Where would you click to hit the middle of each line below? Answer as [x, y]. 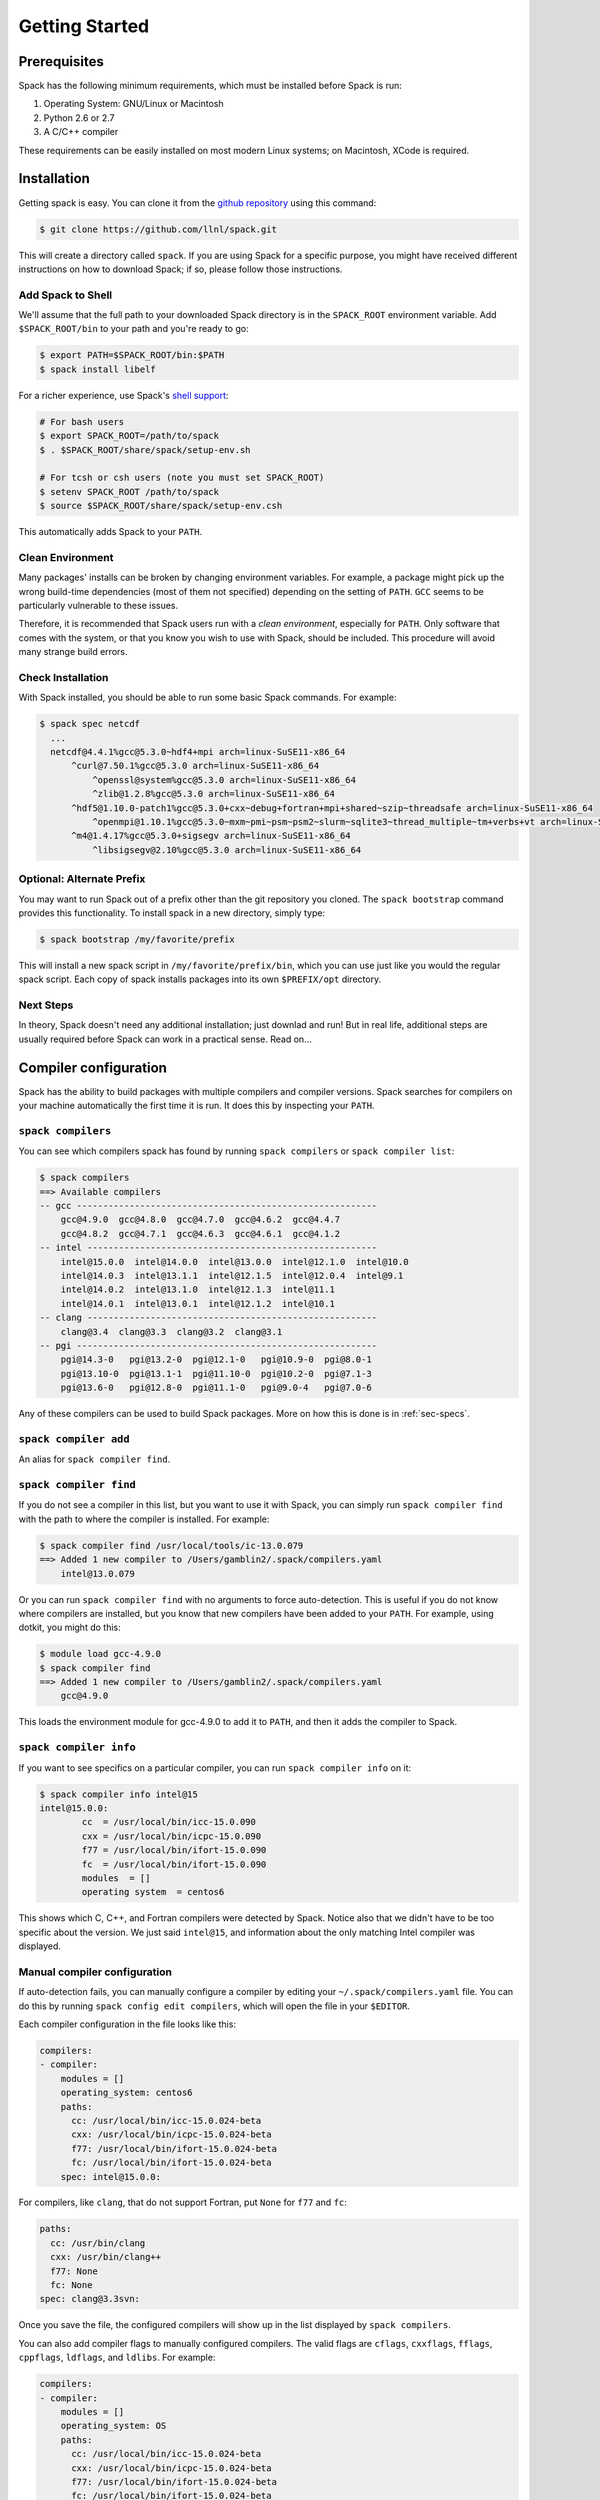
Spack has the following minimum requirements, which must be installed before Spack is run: [210, 86]
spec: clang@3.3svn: [89, 2299]
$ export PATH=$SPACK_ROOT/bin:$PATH [132, 355]
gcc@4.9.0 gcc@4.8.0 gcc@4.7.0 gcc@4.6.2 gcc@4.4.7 [200, 1219]
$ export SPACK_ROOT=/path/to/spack [129, 436]
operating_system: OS [113, 2426]
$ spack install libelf [98, 369]
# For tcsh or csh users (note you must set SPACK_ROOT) [182, 478]
